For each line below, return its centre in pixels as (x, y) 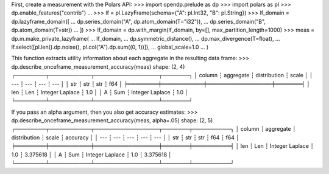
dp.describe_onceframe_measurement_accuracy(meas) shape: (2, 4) (98, 66)
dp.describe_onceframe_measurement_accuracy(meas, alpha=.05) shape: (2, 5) (112, 120)
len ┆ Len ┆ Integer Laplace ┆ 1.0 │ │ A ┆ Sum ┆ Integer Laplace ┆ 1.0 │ (100, 92)
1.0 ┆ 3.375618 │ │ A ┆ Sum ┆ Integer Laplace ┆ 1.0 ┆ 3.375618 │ (91, 155)
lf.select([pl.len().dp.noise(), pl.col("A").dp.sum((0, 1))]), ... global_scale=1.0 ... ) (110, 47)
